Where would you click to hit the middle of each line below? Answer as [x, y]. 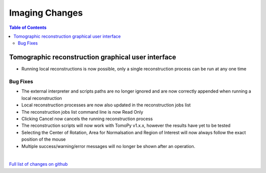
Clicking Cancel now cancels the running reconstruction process [87, 119]
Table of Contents [28, 27]
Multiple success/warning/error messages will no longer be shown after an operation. [108, 146]
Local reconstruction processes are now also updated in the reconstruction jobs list [106, 105]
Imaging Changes [46, 13]
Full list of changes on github [38, 164]
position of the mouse [44, 139]
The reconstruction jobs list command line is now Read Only [82, 112]
